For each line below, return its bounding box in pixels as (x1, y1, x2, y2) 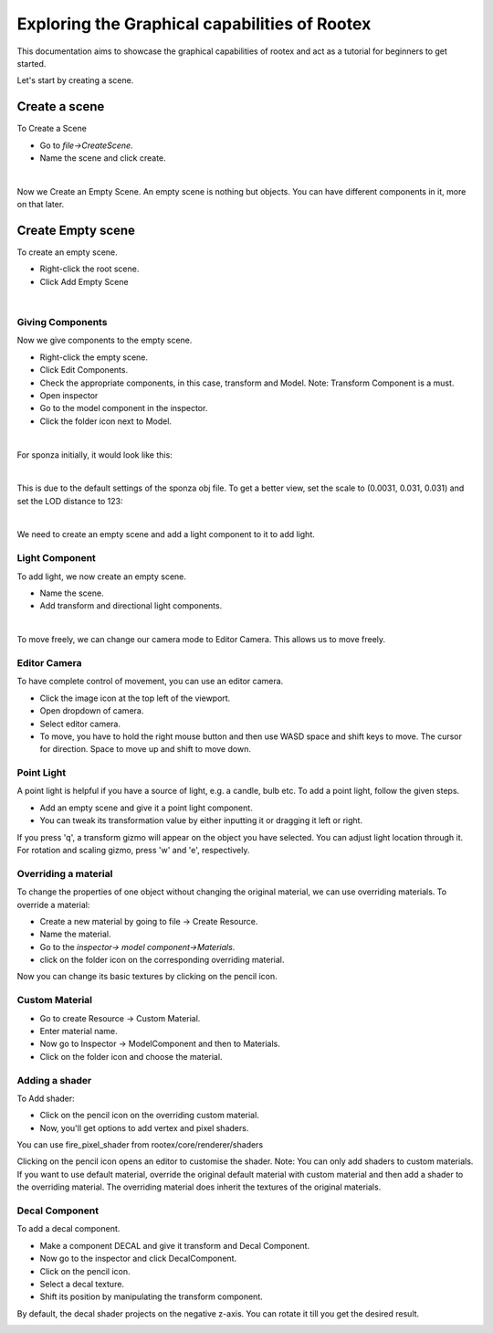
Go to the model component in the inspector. (39, 403, 208, 414)
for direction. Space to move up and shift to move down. (39, 744, 251, 755)
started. (16, 58, 47, 69)
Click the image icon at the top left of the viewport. (39, 693, 231, 704)
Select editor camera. (39, 718, 121, 729)
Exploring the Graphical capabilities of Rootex (16, 14, 372, 34)
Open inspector (39, 389, 99, 401)
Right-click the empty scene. (39, 352, 149, 363)
